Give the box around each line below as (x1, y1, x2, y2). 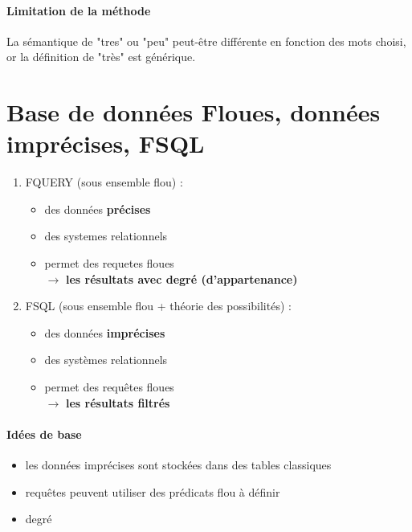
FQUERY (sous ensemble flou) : (25, 174, 183, 190)
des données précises (44, 200, 151, 217)
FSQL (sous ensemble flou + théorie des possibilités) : (25, 297, 292, 314)
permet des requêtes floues (44, 379, 174, 395)
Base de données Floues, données (6, 96, 381, 129)
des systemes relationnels (44, 227, 168, 244)
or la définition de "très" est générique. (6, 48, 196, 65)
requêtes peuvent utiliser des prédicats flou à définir (25, 483, 280, 500)
